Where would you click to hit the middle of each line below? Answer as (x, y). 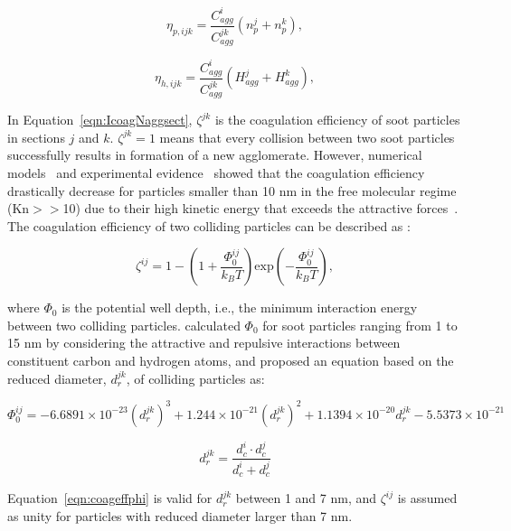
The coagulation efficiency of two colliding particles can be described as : (209, 225)
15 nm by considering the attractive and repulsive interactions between (204, 343)
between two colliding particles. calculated (124, 325)
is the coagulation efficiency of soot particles (337, 120)
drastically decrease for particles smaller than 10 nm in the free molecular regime (232, 190)
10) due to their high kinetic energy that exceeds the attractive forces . (260, 208)
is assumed (427, 498)
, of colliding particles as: (195, 378)
